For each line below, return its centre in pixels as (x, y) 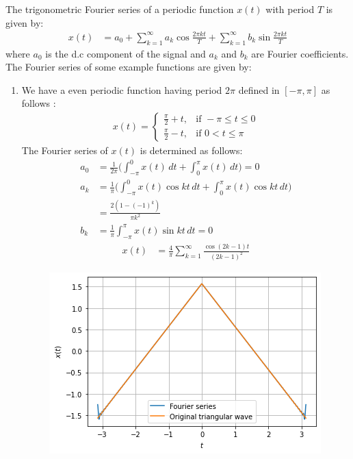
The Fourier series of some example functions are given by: (129, 67)
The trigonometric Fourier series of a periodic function (120, 9)
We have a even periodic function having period (122, 89)
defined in (259, 89)
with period (290, 9)
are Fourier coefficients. (300, 53)
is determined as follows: (191, 150)
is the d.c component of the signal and (126, 53)
